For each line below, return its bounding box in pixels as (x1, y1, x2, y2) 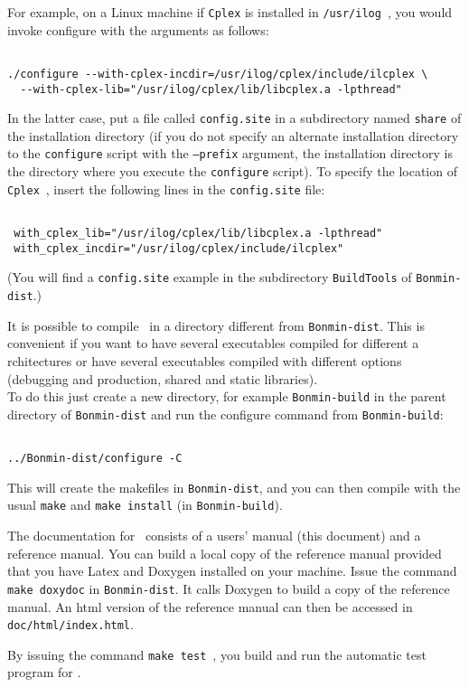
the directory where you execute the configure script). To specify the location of (7, 162, 457, 181)
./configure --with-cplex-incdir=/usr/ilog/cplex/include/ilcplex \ (7, 67, 428, 80)
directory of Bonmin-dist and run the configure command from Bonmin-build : (7, 404, 444, 423)
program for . (7, 663, 81, 682)
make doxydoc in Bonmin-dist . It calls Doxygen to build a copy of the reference (7, 579, 450, 598)
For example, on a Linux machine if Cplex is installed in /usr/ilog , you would (7, 3, 453, 21)
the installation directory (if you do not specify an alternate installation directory (7, 126, 459, 145)
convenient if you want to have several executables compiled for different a (7, 334, 419, 353)
